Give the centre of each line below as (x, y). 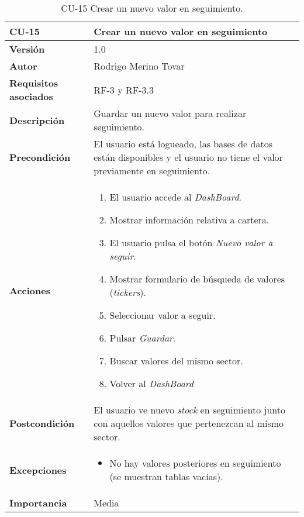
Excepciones (38, 470)
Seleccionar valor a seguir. (163, 315)
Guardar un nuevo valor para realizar (170, 113)
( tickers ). (128, 292)
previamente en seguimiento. (152, 170)
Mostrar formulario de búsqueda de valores (197, 279)
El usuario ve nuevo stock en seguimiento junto (190, 410)
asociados (31, 96)
